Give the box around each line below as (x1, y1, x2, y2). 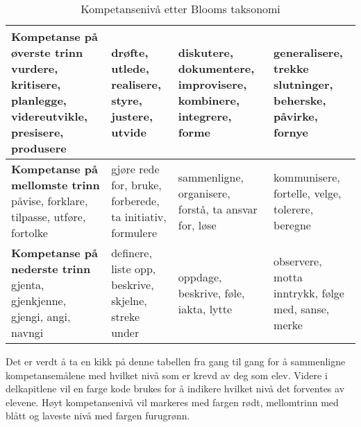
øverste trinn (11, 44, 83, 60)
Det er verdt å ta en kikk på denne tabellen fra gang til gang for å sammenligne (6, 354, 346, 368)
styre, (111, 92, 142, 108)
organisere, (178, 184, 230, 201)
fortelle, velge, (274, 184, 342, 201)
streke (111, 308, 140, 324)
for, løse (178, 216, 217, 233)
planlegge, (11, 92, 67, 108)
